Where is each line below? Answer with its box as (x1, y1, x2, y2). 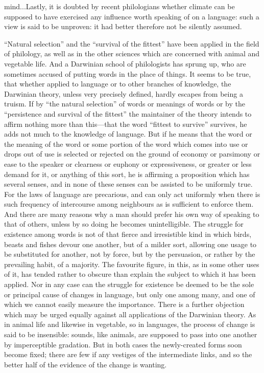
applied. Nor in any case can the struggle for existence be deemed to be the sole (4, 279, 254, 290)
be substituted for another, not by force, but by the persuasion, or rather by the (4, 249, 255, 259)
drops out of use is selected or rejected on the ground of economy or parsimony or (4, 148, 260, 159)
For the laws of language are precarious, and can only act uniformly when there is (4, 188, 260, 199)
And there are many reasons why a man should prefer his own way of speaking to (4, 208, 259, 219)
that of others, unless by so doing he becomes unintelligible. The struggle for (4, 218, 244, 229)
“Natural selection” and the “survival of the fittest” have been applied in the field (4, 38, 259, 49)
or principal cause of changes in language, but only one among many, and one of (4, 289, 255, 299)
